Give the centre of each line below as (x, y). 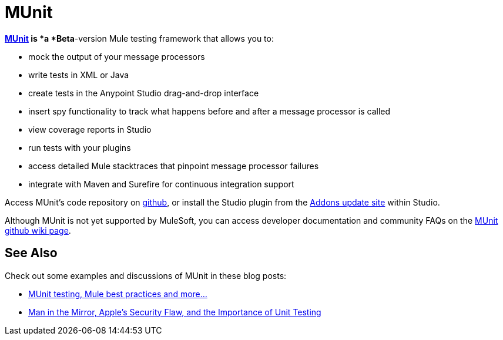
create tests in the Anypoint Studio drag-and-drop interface (144, 93)
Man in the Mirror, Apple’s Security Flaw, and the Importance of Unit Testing (175, 312)
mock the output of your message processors (117, 56)
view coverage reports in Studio (90, 129)
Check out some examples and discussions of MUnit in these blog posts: (146, 275)
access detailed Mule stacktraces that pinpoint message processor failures (174, 166)
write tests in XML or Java (79, 75)
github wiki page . (38, 230)
